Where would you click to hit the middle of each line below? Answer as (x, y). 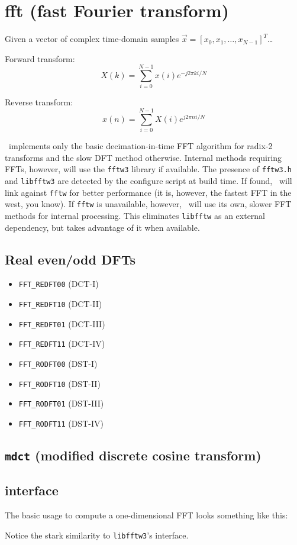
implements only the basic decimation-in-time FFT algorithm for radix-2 (141, 146)
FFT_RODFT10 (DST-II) (59, 383)
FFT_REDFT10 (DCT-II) (60, 304)
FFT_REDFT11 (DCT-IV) (62, 344)
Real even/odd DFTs (70, 259)
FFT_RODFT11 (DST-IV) (61, 423)
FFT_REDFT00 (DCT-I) (59, 284)
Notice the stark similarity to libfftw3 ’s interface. (97, 535)
